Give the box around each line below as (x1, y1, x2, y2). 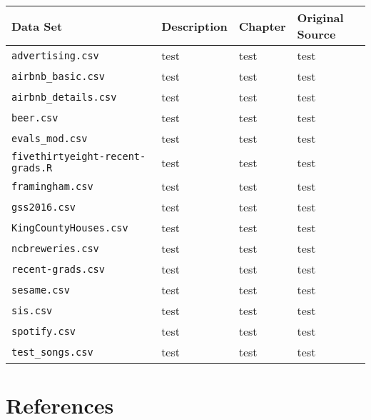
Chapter (238, 17, 286, 34)
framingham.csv (11, 180, 93, 192)
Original (297, 9, 344, 26)
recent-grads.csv (11, 263, 105, 275)
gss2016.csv (11, 201, 76, 213)
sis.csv (11, 304, 53, 316)
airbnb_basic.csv (11, 70, 105, 82)
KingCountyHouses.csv (11, 221, 128, 234)
